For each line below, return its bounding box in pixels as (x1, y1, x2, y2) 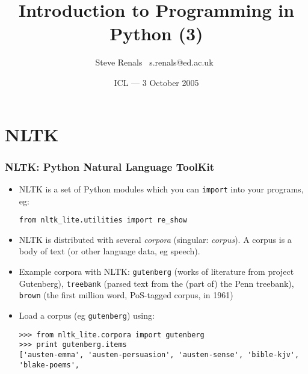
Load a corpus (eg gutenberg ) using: (19, 308, 155, 321)
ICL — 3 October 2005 (114, 76, 199, 88)
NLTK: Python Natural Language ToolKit (5, 159, 215, 174)
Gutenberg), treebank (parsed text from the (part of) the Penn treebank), (19, 277, 294, 289)
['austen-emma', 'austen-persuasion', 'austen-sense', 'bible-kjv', (19, 350, 300, 359)
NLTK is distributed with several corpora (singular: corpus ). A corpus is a (19, 233, 292, 245)
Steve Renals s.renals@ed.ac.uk (95, 56, 214, 69)
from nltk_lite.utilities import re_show (19, 216, 187, 225)
